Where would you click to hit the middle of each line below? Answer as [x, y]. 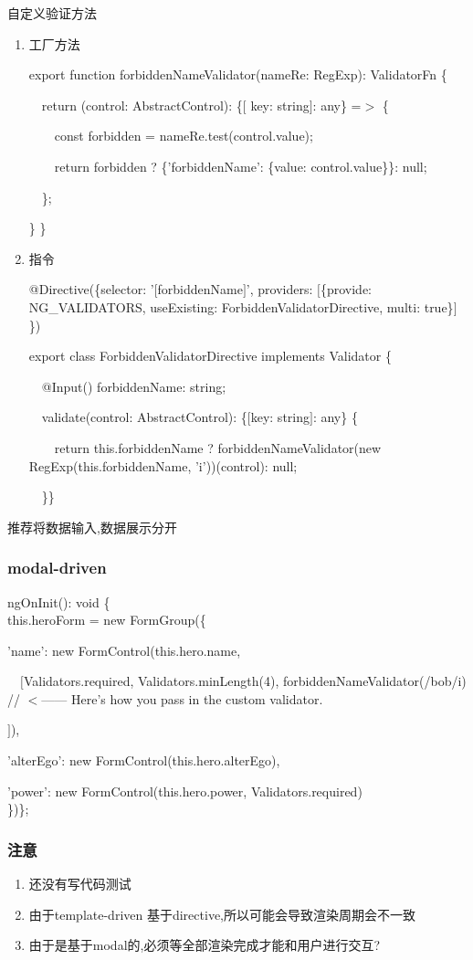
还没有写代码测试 [80, 884]
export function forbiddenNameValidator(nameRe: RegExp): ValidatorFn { [238, 74]
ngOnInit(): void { [59, 601]
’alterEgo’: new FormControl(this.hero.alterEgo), [144, 760]
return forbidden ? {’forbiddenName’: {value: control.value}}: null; [241, 166]
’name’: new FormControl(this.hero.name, [124, 650]
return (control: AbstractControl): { [142, 105]
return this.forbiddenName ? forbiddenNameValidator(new [218, 447]
